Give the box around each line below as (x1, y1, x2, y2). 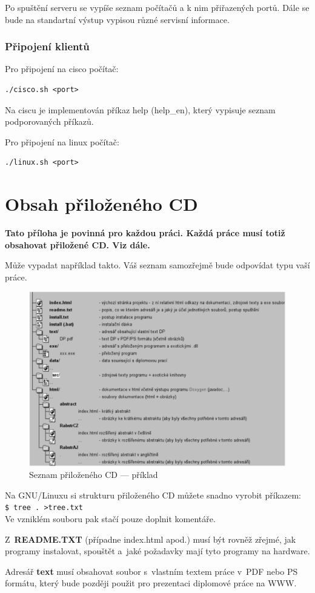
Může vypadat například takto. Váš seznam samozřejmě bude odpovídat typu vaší (5, 259, 310, 271)
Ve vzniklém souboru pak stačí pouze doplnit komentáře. (5, 512, 216, 525)
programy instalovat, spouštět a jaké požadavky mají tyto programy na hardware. (5, 545, 310, 557)
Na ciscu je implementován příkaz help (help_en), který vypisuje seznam (5, 103, 276, 116)
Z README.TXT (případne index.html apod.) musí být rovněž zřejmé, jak (5, 532, 296, 545)
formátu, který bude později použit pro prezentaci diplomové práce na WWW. (5, 577, 297, 589)
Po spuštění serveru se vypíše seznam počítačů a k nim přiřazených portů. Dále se (5, 1, 310, 13)
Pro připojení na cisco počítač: (5, 62, 119, 75)
